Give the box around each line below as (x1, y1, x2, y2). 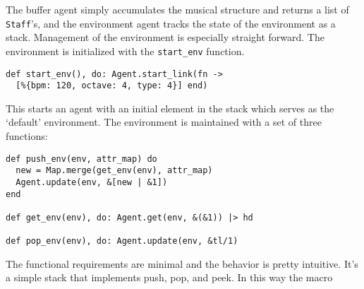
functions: (6, 129, 48, 143)
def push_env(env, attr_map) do (6, 153, 157, 164)
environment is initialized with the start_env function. (6, 43, 245, 58)
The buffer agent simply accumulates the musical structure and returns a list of (6, 2, 349, 16)
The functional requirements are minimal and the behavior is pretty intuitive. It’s (6, 256, 358, 271)
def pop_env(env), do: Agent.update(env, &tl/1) (6, 236, 238, 247)
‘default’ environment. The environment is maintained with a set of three (6, 114, 322, 129)
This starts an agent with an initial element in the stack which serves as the (6, 100, 334, 115)
